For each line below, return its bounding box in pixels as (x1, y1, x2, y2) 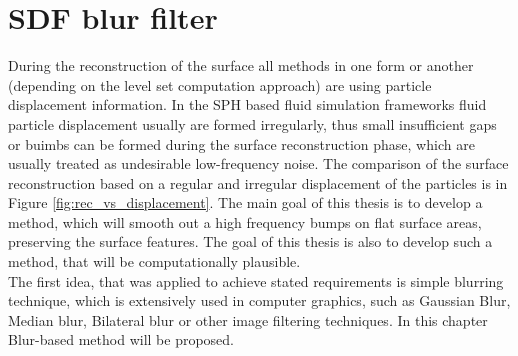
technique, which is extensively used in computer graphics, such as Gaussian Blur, (8, 290, 511, 311)
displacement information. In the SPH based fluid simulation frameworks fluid (8, 94, 487, 115)
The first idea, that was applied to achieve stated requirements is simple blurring (8, 270, 504, 291)
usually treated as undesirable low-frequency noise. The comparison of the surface (8, 153, 509, 174)
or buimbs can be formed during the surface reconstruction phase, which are (8, 133, 475, 154)
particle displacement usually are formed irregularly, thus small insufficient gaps (8, 113, 497, 134)
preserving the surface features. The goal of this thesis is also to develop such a (8, 231, 493, 252)
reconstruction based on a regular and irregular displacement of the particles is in (8, 172, 508, 193)
